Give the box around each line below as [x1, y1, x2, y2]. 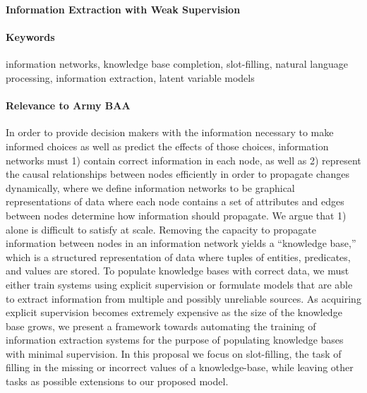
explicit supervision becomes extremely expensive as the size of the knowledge [6, 305, 342, 320]
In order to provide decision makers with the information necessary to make [6, 125, 334, 140]
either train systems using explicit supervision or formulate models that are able [6, 277, 353, 291]
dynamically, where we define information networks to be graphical [6, 180, 295, 195]
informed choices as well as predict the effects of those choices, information [6, 138, 329, 153]
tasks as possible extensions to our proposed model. [6, 374, 229, 389]
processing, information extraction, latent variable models [6, 70, 255, 85]
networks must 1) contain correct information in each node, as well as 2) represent [6, 152, 361, 167]
